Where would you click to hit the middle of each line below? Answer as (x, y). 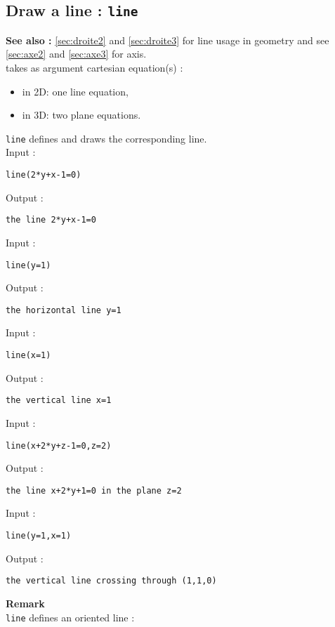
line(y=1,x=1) (39, 536)
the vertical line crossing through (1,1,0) (111, 581)
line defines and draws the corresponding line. (106, 138)
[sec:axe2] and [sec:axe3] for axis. (76, 54)
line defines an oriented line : (70, 617)
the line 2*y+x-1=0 (51, 220)
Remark (25, 603)
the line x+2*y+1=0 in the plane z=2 (94, 490)
